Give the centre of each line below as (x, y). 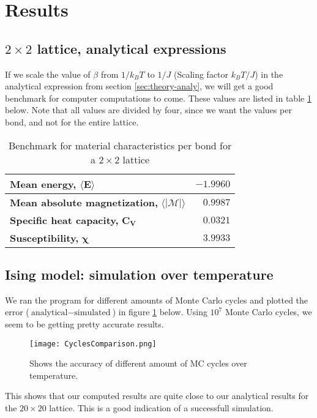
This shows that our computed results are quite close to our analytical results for (157, 396)
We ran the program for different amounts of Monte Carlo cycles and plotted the (157, 300)
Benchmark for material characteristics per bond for (120, 145)
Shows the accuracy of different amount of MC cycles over (138, 363)
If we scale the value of (48, 74)
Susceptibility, (44, 237)
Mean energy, (43, 184)
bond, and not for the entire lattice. (72, 121)
